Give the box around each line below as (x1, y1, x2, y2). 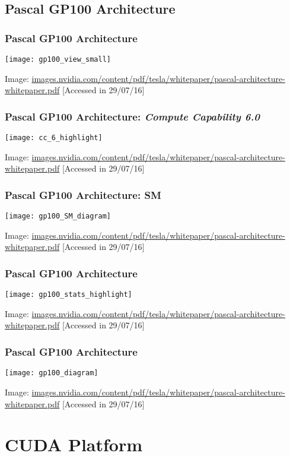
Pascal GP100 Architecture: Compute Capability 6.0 (5, 109, 260, 123)
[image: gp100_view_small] (5, 55, 111, 64)
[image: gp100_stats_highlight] (5, 290, 132, 299)
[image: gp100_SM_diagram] (5, 212, 111, 221)
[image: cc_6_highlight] (5, 134, 103, 142)
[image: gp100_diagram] (5, 369, 98, 378)
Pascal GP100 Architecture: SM (5, 187, 161, 202)
